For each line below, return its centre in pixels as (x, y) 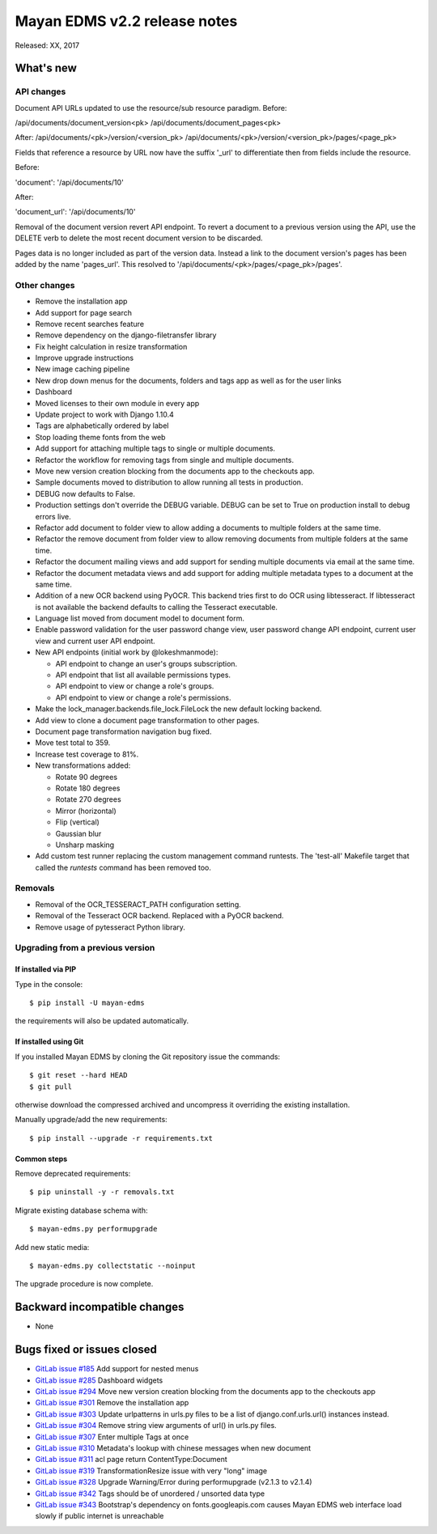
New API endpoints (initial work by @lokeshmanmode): (127, 652)
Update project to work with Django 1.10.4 (104, 415)
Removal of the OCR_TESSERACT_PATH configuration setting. (138, 904)
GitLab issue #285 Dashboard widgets (99, 1380)
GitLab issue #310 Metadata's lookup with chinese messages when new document (173, 1447)
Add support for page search (84, 312)
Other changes (45, 285)
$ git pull (51, 1087)
